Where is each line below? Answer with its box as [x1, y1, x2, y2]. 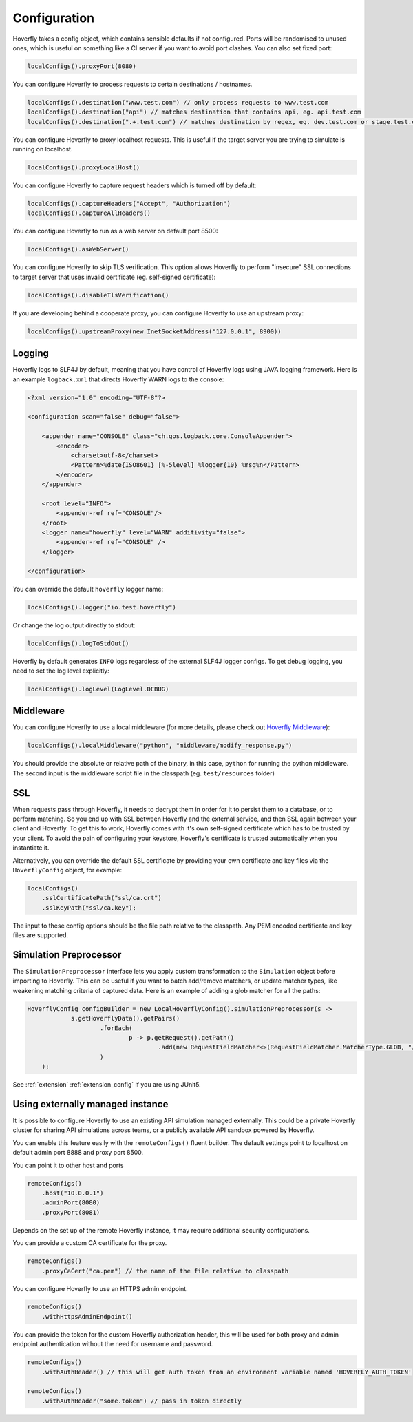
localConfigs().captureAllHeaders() [27, 209, 151, 217]
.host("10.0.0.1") [41, 1189, 104, 1197]
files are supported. [12, 931, 69, 939]
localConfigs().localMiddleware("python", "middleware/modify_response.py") [27, 742, 293, 750]
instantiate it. [12, 844, 50, 852]
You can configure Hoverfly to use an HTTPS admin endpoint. [12, 1284, 189, 1293]
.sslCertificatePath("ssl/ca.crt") [41, 894, 162, 902]
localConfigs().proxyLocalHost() [27, 164, 140, 171]
